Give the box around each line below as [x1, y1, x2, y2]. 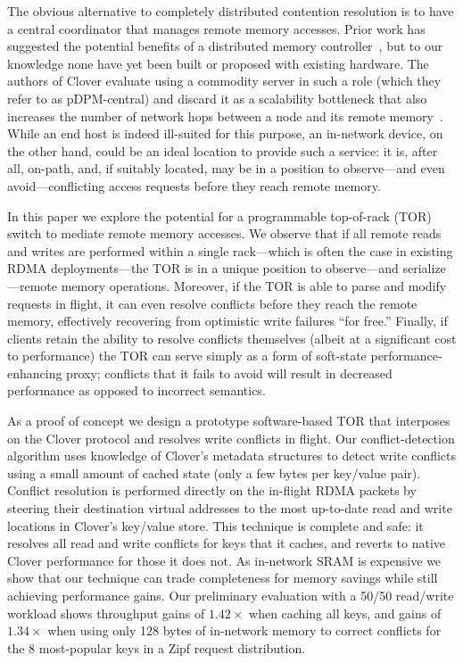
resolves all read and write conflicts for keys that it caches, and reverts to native [7, 534, 446, 552]
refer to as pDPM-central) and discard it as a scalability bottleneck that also [7, 88, 427, 107]
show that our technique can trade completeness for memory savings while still [7, 568, 438, 587]
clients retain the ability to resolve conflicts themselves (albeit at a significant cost [7, 328, 457, 347]
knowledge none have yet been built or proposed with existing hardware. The [7, 54, 429, 72]
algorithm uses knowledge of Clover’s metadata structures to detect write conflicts [7, 446, 457, 465]
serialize [402, 259, 446, 278]
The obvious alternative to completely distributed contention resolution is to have [7, 2, 454, 20]
